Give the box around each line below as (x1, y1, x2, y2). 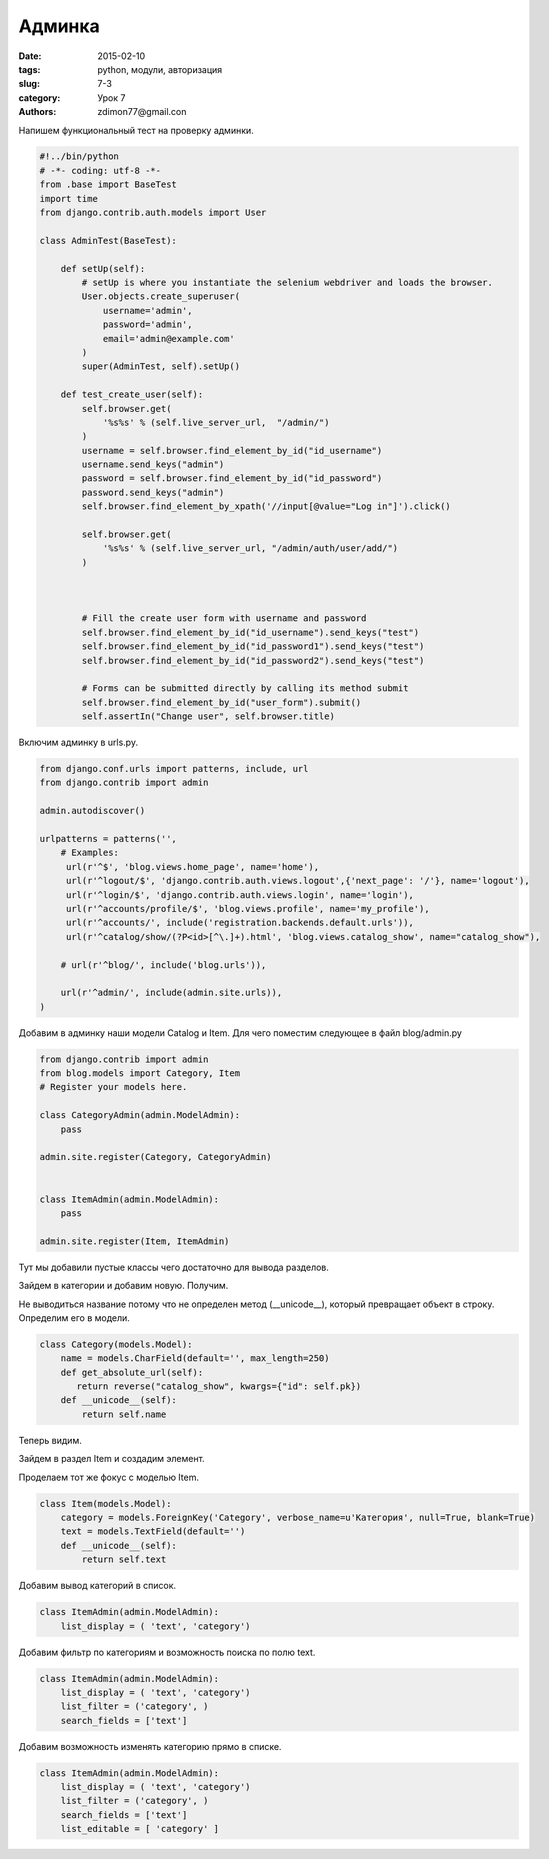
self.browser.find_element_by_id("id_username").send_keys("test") (81, 626, 420, 638)
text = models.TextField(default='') (60, 1526, 246, 1537)
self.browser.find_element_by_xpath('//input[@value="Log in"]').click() (81, 501, 452, 512)
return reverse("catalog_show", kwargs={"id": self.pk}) (76, 1381, 362, 1392)
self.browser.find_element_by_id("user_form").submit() (81, 696, 362, 708)
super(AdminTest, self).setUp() (81, 361, 240, 372)
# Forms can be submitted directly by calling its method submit (81, 683, 409, 694)
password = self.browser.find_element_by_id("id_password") (81, 473, 383, 484)
